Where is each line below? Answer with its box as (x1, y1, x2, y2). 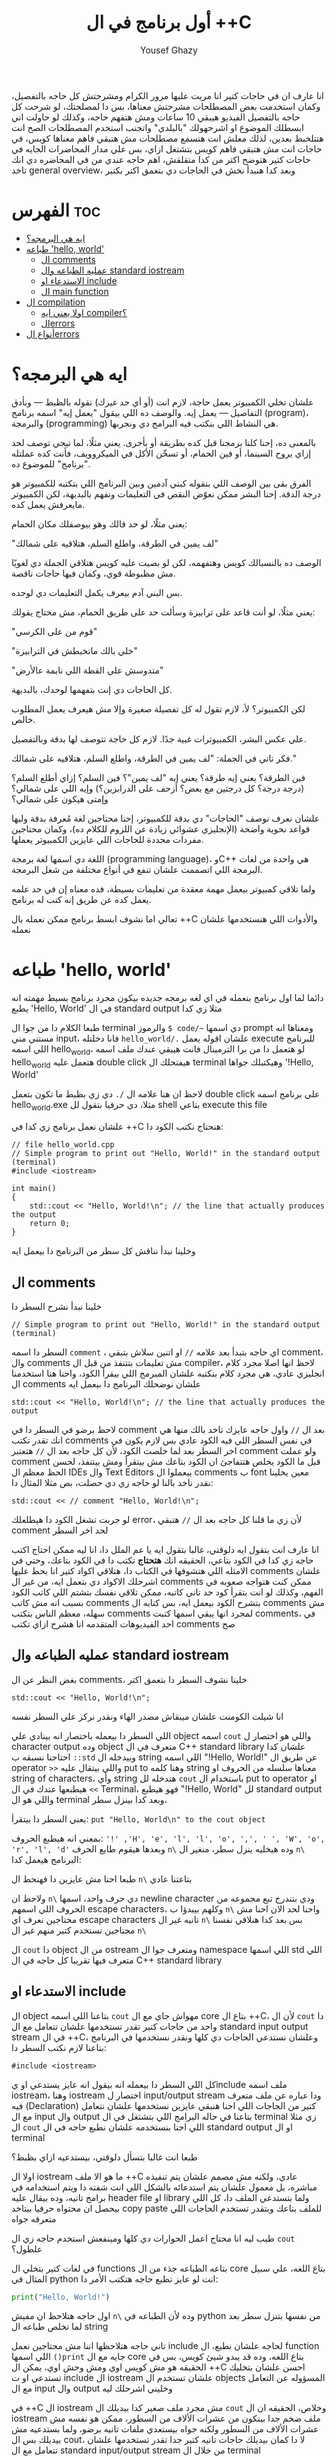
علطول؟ (11, 2242, 43, 2255)
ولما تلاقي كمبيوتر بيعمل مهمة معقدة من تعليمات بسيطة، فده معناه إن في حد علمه (11, 882, 316, 895)
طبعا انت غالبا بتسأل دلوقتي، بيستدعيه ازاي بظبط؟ (11, 2151, 198, 2163)
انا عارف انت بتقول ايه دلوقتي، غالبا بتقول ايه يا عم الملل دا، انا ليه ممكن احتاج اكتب (11, 1543, 319, 1555)
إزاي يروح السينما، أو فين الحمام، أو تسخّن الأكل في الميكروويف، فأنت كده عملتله (11, 447, 312, 459)
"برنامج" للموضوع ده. (11, 457, 91, 470)
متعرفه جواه (11, 2212, 57, 2225)
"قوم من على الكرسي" (11, 625, 98, 637)
